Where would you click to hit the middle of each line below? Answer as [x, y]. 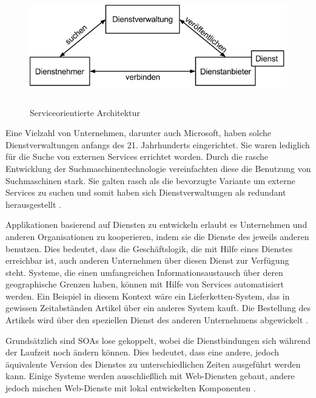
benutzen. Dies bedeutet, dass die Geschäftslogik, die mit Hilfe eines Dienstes [149, 248]
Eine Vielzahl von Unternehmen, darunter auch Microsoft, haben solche [139, 133]
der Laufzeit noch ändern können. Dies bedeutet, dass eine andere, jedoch [143, 352]
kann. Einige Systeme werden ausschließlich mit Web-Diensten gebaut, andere [150, 376]
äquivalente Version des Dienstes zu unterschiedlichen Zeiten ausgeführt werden [153, 364]
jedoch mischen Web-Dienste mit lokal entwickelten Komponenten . [131, 388]
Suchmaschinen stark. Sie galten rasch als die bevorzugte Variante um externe [150, 180]
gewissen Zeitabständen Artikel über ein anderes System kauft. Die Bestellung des [158, 308]
